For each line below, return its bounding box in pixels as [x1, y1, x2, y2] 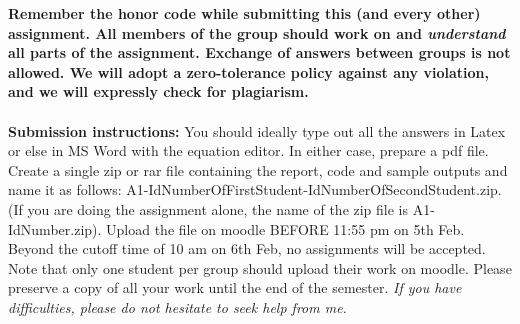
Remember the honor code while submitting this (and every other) [8, 3, 481, 23]
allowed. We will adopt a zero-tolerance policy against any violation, [8, 61, 489, 82]
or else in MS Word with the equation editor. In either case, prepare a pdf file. [8, 140, 489, 161]
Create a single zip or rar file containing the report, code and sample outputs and [8, 159, 508, 180]
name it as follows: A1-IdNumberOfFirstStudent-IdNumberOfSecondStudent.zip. [8, 179, 502, 200]
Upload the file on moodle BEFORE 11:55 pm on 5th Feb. [106, 218, 465, 239]
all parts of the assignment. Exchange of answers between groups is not [8, 42, 511, 63]
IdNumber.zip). [8, 218, 102, 239]
